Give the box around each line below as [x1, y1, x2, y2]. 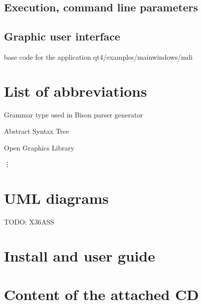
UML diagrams [4, 188, 109, 208]
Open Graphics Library [4, 142, 74, 152]
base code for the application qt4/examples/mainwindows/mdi [4, 51, 193, 62]
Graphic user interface [4, 29, 120, 44]
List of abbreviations [4, 80, 147, 101]
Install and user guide [4, 245, 155, 266]
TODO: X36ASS [4, 217, 54, 227]
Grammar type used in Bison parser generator [4, 109, 143, 119]
